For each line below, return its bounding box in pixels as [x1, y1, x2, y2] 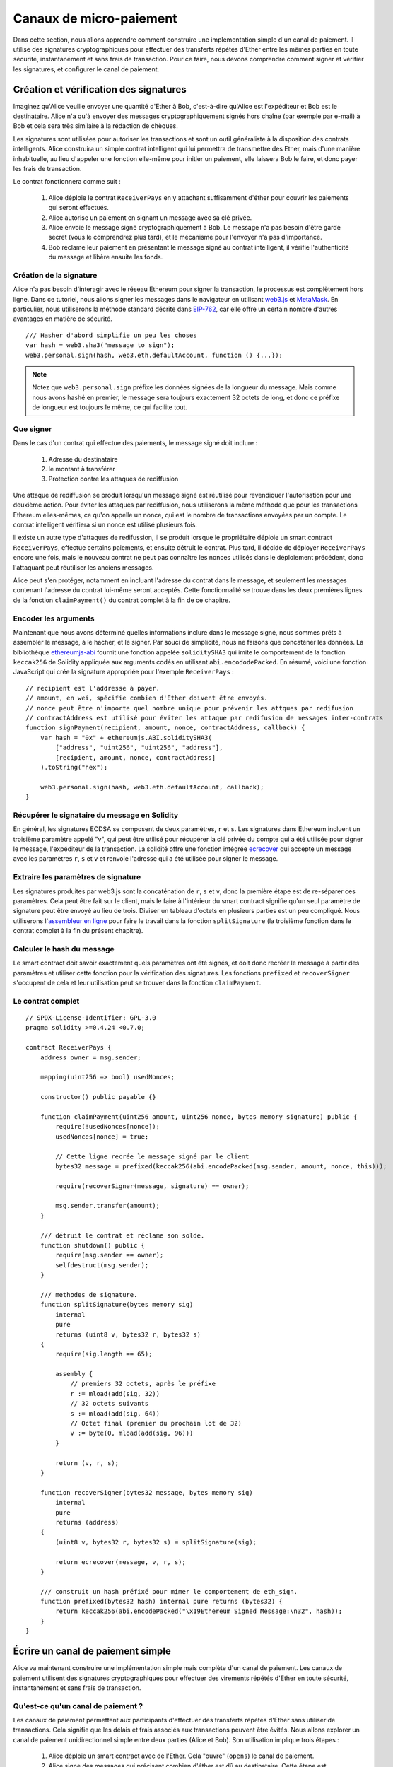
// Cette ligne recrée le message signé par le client [55, 1152, 250, 1161]
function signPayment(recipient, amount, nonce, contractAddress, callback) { [25, 724, 305, 732]
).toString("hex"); [40, 763, 108, 771]
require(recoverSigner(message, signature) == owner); [55, 1182, 250, 1190]
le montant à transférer [48, 465, 116, 474]
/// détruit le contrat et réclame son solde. [40, 1231, 205, 1240]
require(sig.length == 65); [55, 1350, 153, 1358]
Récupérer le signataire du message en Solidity [13, 810, 179, 820]
